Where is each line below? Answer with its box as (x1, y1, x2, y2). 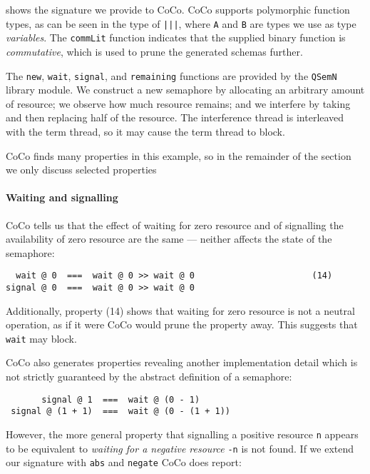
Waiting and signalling (6, 190, 118, 205)
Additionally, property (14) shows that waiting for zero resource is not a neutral (6, 303, 355, 318)
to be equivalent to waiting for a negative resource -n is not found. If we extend (6, 440, 354, 455)
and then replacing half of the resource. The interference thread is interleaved (6, 110, 344, 125)
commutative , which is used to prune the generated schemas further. (6, 44, 303, 59)
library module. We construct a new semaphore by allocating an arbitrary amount (6, 82, 365, 97)
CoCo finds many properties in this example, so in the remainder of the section (6, 148, 351, 163)
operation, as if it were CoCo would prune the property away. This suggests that (6, 317, 358, 332)
